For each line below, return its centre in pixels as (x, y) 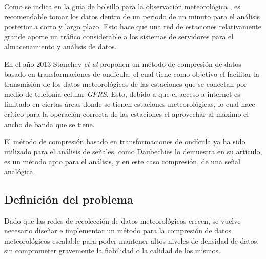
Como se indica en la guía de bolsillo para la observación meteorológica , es (122, 6)
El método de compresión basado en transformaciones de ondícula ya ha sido (125, 141)
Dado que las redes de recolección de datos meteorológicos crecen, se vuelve (122, 220)
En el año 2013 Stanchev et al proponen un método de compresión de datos (123, 63)
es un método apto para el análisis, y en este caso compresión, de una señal (122, 161)
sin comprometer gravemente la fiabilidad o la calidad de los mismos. (112, 251)
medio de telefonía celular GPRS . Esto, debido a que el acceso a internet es (122, 94)
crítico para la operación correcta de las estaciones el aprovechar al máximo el (127, 114)
